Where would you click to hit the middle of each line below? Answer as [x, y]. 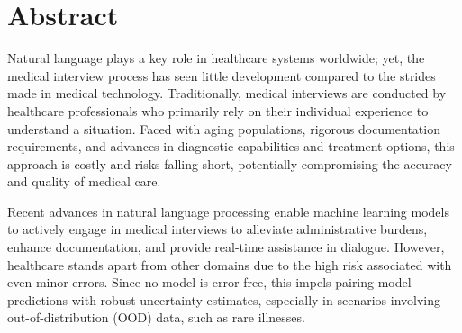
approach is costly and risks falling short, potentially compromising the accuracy [230, 163]
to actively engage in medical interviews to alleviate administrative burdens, [217, 229]
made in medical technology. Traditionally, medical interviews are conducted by [227, 93]
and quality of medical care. [84, 181]
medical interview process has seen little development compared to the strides [222, 75]
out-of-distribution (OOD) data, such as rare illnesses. [156, 317]
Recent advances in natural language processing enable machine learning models [228, 211]
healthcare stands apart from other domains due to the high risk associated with [230, 264]
